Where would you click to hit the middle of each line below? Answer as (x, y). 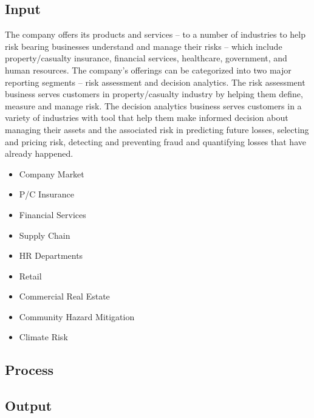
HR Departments (51, 255)
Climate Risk (43, 337)
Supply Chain (45, 235)
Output (29, 406)
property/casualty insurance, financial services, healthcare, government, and (146, 58)
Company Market (52, 173)
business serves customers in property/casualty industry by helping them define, (154, 94)
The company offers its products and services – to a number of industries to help (155, 34)
